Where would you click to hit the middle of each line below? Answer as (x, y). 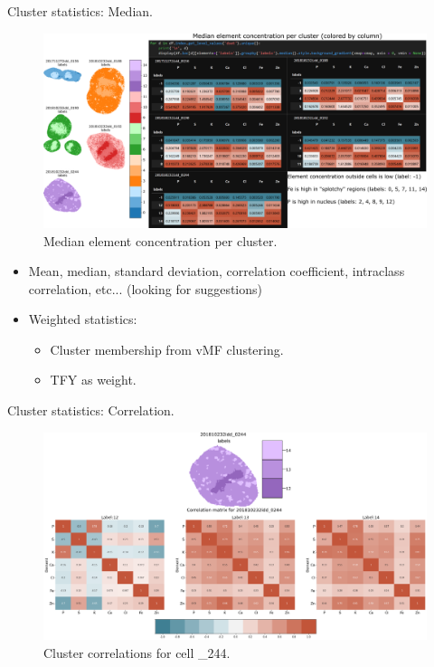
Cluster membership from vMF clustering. (167, 349)
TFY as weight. (93, 380)
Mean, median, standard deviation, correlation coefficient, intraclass (217, 271)
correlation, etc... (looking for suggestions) (145, 288)
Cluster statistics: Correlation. (91, 410)
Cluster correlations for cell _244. (137, 653)
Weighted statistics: (83, 319)
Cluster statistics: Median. (80, 11)
